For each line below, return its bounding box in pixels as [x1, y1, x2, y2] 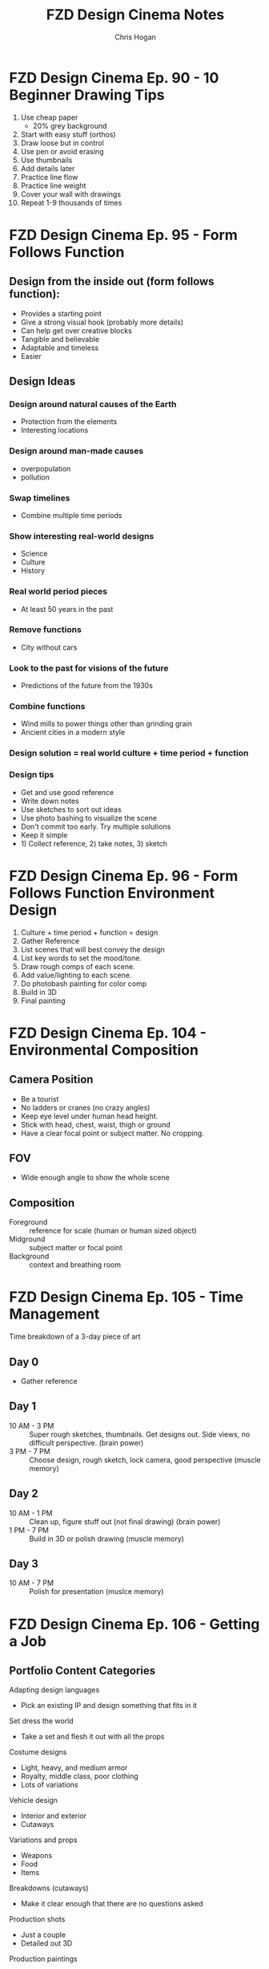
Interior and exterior [20, 1811, 87, 1820]
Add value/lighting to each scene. [20, 970, 132, 980]
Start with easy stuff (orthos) [20, 129, 116, 139]
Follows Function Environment [9, 883, 215, 902]
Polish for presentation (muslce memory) [29, 1587, 164, 1596]
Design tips [9, 769, 54, 781]
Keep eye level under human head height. [20, 1111, 159, 1121]
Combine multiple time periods [20, 510, 122, 520]
